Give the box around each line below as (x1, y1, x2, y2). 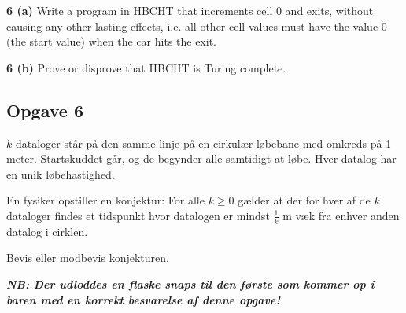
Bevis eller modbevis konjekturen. (6, 249, 169, 266)
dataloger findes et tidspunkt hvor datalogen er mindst (6, 207, 270, 223)
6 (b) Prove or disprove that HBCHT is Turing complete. (6, 59, 286, 75)
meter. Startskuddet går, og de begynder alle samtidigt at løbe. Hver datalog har (6, 150, 397, 167)
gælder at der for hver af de (238, 192, 371, 208)
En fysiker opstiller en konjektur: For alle (6, 192, 205, 208)
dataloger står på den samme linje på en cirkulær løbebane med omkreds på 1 (15, 134, 392, 151)
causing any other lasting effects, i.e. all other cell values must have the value (6, 17, 378, 34)
